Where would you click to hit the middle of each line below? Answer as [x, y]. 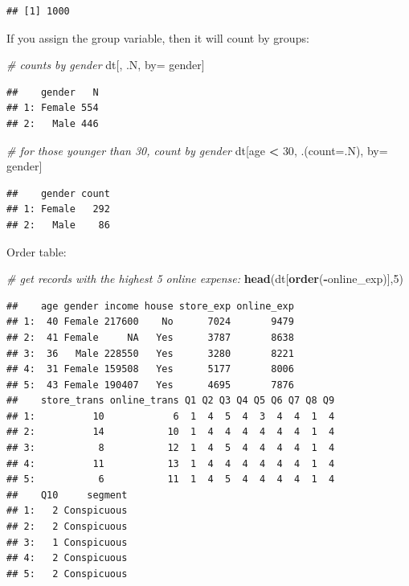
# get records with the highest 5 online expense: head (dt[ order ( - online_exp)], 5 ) [205, 279]
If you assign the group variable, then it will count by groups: [158, 37]
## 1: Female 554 [53, 108]
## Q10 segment [67, 495]
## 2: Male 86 [58, 225]
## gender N [53, 92]
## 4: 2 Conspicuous [67, 558]
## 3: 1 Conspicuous [67, 542]
